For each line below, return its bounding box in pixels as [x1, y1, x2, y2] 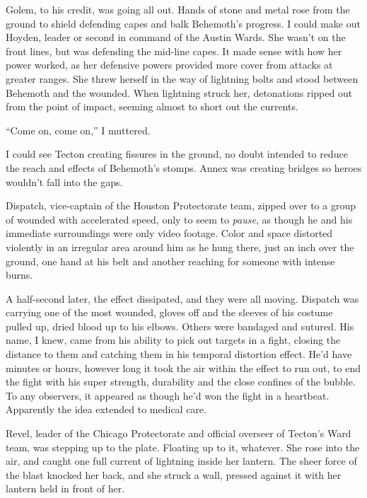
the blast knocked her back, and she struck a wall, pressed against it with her [6, 467, 342, 482]
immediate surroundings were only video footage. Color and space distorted [6, 226, 333, 241]
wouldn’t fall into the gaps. [6, 174, 123, 189]
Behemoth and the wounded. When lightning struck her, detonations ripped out [6, 85, 353, 100]
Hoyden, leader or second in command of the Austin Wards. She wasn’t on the [6, 30, 346, 45]
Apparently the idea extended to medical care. [6, 402, 206, 417]
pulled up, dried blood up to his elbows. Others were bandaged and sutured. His [6, 318, 354, 333]
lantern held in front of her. [6, 481, 125, 496]
